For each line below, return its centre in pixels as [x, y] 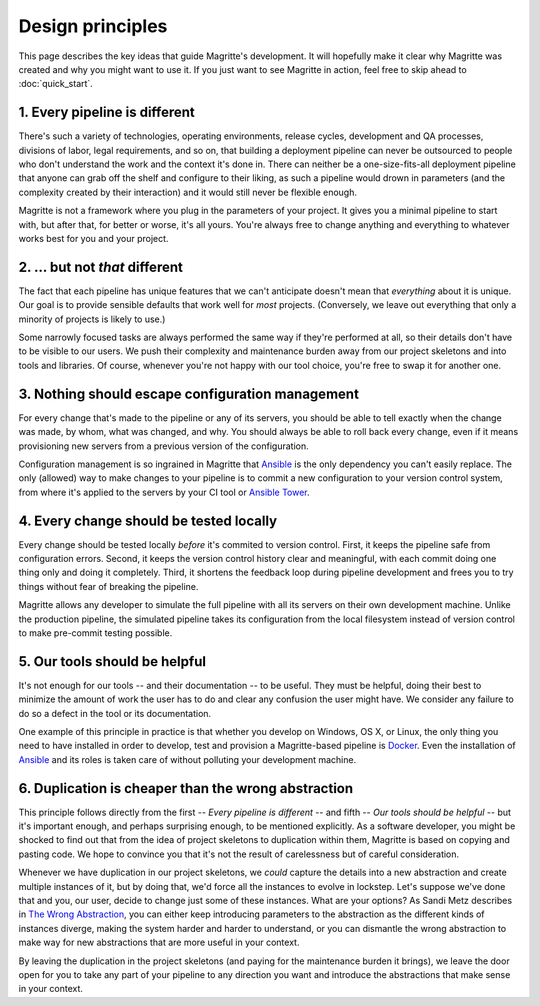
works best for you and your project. [93, 238]
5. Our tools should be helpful [112, 661]
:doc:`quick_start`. [56, 84]
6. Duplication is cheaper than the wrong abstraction [186, 788]
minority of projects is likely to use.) [92, 319]
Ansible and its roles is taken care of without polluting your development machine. [187, 759]
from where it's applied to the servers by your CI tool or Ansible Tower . [164, 492]
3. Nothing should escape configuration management [189, 393]
